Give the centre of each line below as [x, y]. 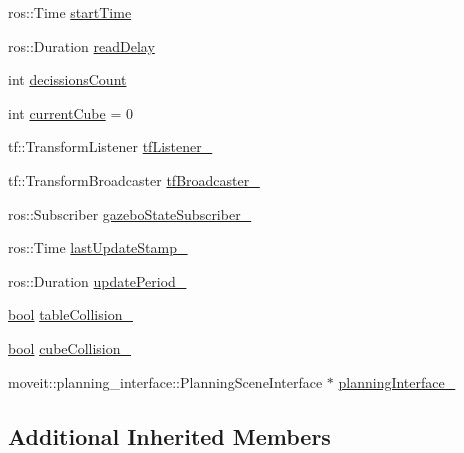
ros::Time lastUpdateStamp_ [98, 247]
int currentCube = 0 [70, 112]
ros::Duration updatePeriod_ [97, 280]
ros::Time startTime [70, 12]
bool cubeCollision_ [70, 347]
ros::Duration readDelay [81, 45]
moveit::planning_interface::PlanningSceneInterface [165, 381]
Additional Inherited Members [169, 435]
